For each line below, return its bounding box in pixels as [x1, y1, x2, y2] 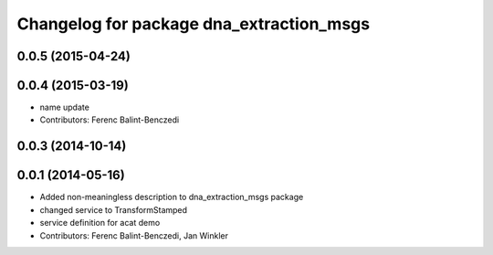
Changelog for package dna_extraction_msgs [16, 14, 370, 34]
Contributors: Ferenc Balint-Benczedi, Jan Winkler [39, 229, 228, 241]
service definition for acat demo [39, 218, 161, 228]
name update [39, 101, 90, 113]
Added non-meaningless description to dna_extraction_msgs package [39, 192, 304, 203]
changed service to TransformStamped [39, 204, 187, 215]
